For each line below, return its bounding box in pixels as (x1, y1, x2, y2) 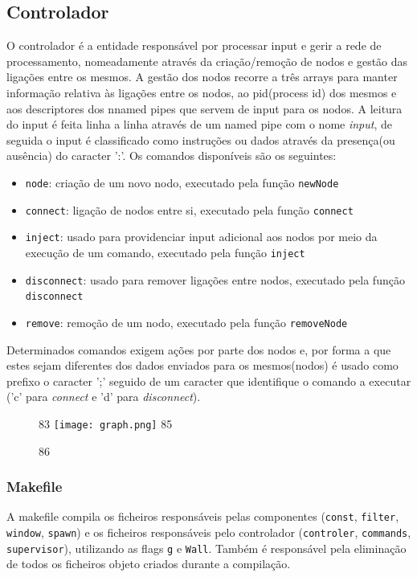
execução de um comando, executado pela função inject (25, 243, 305, 260)
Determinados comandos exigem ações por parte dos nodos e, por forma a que (6, 341, 391, 358)
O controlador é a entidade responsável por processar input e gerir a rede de (6, 37, 382, 54)
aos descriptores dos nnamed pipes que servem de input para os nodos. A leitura (6, 100, 403, 117)
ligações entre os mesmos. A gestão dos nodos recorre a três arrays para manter (6, 68, 398, 85)
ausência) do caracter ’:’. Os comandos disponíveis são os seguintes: (6, 147, 337, 164)
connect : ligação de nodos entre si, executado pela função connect (25, 201, 354, 218)
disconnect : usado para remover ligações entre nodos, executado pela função (25, 271, 405, 288)
